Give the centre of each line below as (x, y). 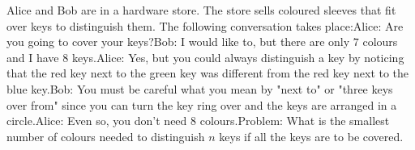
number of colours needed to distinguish (106, 136)
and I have (33, 57)
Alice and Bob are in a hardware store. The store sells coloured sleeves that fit (201, 10)
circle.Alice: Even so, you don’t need (97, 121)
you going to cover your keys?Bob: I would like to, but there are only (178, 42)
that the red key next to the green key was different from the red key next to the (208, 73)
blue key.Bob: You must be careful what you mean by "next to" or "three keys (200, 88)
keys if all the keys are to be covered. (311, 136)
